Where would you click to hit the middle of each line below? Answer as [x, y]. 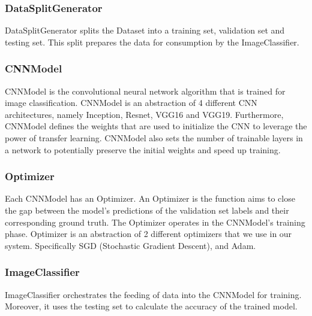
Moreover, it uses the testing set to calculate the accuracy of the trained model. [151, 306]
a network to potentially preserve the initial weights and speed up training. [143, 149]
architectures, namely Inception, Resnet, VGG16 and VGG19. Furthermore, [144, 114]
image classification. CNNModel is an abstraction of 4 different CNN [131, 103]
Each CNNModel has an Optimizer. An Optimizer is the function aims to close [150, 198]
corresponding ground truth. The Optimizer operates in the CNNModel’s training [155, 222]
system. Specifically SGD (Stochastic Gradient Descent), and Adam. [130, 245]
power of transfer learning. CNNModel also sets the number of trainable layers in [154, 138]
